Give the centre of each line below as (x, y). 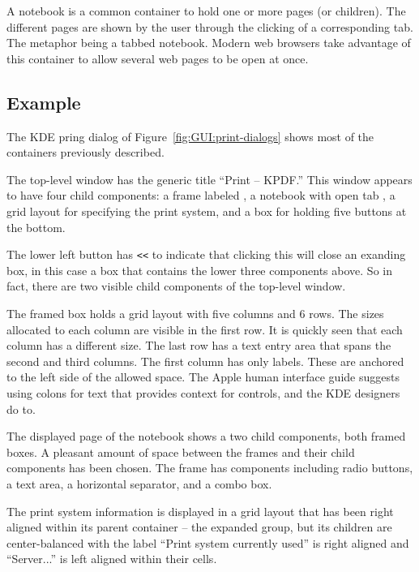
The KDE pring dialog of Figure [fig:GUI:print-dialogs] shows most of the (190, 136)
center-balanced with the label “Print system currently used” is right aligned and (208, 542)
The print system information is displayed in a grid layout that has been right (200, 511)
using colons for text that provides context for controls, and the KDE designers (203, 392)
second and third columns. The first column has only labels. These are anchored (205, 361)
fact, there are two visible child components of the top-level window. (176, 286)
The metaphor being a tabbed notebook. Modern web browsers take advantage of (209, 43)
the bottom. (36, 227)
